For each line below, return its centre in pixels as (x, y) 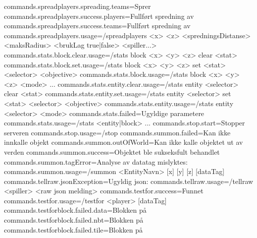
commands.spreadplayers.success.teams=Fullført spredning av (97, 26)
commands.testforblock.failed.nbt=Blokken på (74, 220)
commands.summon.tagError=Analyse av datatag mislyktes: (96, 161)
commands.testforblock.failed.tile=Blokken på (74, 229)
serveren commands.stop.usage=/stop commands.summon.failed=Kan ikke (117, 132)
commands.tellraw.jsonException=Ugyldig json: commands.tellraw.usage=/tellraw (129, 181)
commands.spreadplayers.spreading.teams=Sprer (77, 6)
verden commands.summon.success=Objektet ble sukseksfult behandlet (112, 151)
